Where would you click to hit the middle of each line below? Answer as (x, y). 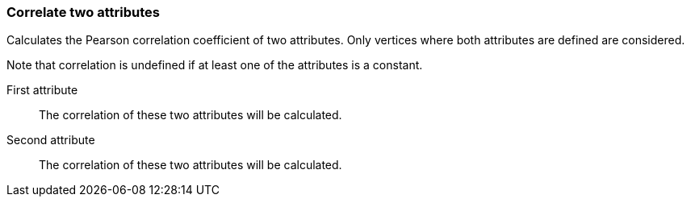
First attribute (42, 90)
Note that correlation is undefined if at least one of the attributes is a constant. (215, 65)
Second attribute (51, 140)
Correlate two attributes (83, 12)
